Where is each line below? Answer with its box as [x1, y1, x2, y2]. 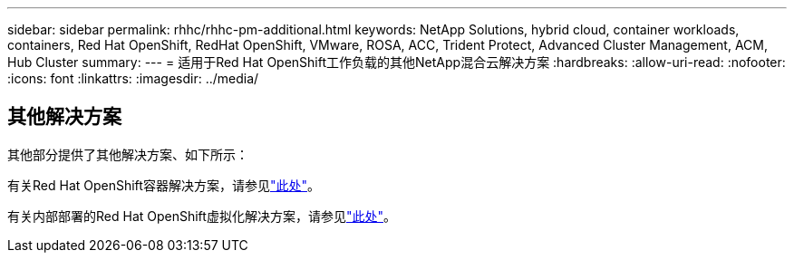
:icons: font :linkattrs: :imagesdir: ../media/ [7, 71, 259, 86]
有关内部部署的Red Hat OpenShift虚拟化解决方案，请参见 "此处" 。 [7, 207, 396, 224]
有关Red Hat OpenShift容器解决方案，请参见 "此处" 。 [7, 177, 320, 193]
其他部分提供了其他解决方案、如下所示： [7, 146, 248, 162]
